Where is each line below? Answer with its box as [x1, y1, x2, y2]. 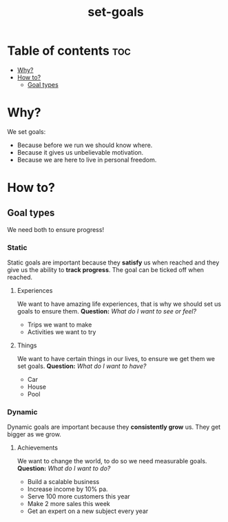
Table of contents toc [7, 43, 131, 59]
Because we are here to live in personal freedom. [17, 155, 157, 164]
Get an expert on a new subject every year [27, 507, 149, 515]
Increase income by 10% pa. [27, 485, 108, 494]
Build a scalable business [27, 478, 100, 486]
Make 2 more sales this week [27, 500, 110, 508]
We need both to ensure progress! [7, 225, 105, 233]
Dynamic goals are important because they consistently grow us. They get [7, 423, 221, 432]
